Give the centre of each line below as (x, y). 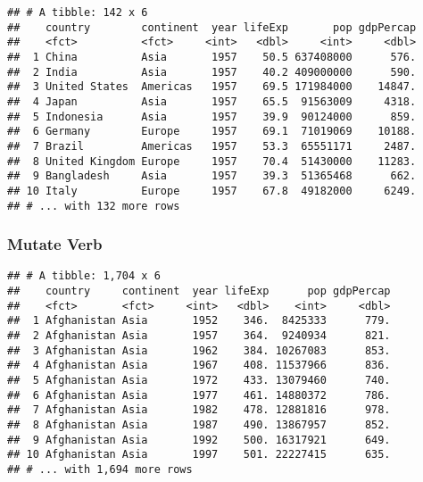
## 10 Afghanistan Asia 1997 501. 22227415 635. (199, 455)
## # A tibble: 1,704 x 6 (84, 276)
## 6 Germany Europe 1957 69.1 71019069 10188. (212, 132)
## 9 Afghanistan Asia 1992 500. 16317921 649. (199, 440)
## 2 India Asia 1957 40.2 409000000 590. (212, 72)
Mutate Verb (55, 244)
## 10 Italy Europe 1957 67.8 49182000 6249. (212, 191)
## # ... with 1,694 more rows (100, 469)
